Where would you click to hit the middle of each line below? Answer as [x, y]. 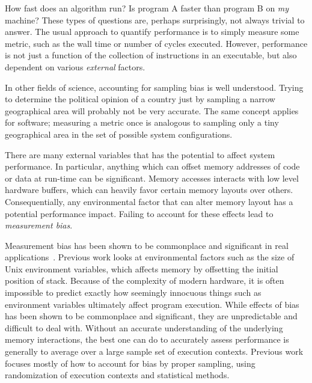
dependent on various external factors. [75, 66]
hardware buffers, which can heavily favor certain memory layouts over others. [149, 190]
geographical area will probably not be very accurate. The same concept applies [152, 110]
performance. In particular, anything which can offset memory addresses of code [152, 166]
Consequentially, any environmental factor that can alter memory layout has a [149, 201]
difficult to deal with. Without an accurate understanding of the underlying [144, 327]
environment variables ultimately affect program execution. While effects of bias [152, 304]
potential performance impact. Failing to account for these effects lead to [139, 213]
